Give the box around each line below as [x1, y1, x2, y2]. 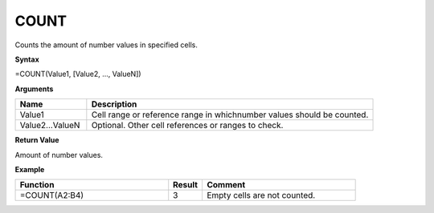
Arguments [14, 84, 54, 94]
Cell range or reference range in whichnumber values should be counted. [91, 109, 369, 120]
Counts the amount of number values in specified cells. [14, 40, 199, 50]
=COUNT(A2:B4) [19, 190, 84, 201]
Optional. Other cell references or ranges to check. [91, 120, 284, 131]
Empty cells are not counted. [206, 190, 316, 201]
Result [173, 179, 199, 191]
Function [19, 179, 55, 191]
